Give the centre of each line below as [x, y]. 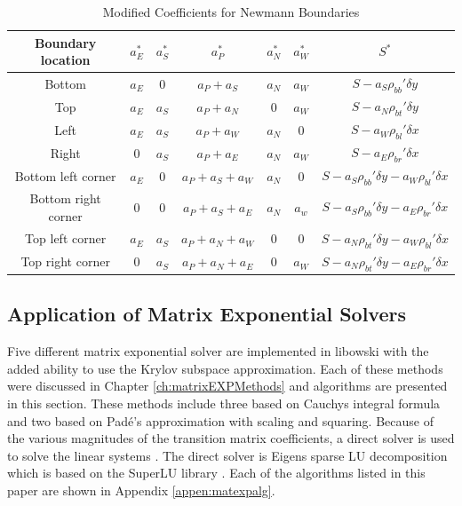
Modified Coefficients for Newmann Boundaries [231, 12]
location [65, 60]
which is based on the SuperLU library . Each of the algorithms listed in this [216, 473]
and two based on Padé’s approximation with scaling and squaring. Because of [220, 420]
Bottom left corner [65, 175]
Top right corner [65, 261]
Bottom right [65, 198]
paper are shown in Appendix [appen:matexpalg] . [141, 490]
